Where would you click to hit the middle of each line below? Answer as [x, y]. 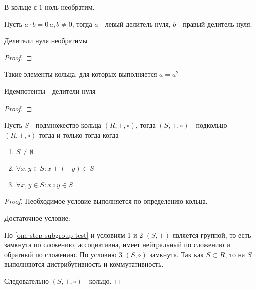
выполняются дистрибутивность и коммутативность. [84, 264]
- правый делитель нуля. [215, 23]
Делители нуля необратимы [46, 40]
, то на [235, 254]
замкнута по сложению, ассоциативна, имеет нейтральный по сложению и [117, 245]
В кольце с [20, 7]
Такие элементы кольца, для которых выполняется [81, 74]
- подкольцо [209, 125]
